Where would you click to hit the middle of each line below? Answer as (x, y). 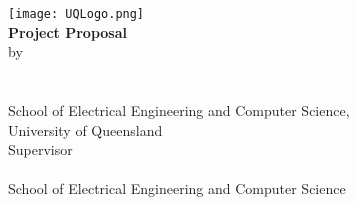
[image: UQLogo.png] (76, 14)
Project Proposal (67, 31)
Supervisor (40, 149)
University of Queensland (85, 129)
